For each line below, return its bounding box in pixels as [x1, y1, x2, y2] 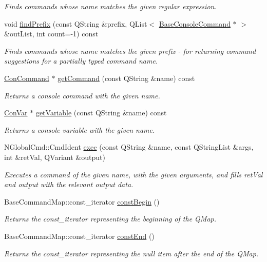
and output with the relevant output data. [4, 179, 133, 190]
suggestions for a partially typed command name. [4, 55, 158, 66]
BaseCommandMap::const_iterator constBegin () [4, 196, 160, 207]
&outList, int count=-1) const [4, 28, 99, 39]
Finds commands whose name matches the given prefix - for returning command [4, 45, 256, 56]
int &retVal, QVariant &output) [4, 151, 105, 162]
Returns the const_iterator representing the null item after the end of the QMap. [4, 248, 259, 258]
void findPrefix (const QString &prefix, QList [4, 18, 147, 29]
